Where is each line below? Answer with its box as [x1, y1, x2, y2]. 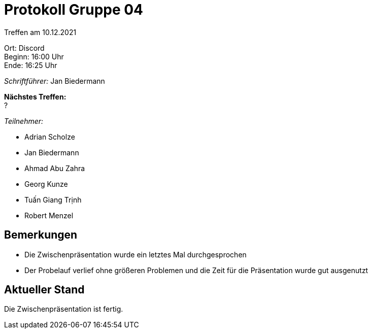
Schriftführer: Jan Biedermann [4, 76, 105, 85]
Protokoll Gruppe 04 [4, 1, 144, 18]
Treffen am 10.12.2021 [4, 27, 77, 37]
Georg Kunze [24, 179, 68, 188]
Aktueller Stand [4, 283, 85, 296]
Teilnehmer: [4, 116, 44, 125]
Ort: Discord [4, 43, 45, 52]
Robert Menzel [24, 211, 74, 220]
